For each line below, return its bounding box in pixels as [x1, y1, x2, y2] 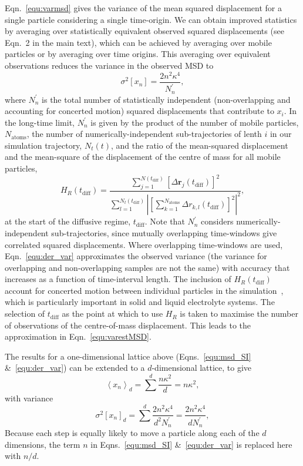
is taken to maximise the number [180, 307, 298, 320]
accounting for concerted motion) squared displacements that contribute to [5, 105, 274, 117]
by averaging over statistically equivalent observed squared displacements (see [5, 25, 284, 37]
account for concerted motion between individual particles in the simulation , [5, 284, 284, 296]
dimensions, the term [5, 438, 80, 450]
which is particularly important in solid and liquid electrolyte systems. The [5, 296, 275, 308]
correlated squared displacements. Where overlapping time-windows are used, [5, 238, 283, 250]
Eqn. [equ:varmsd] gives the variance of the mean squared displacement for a [5, 2, 282, 14]
